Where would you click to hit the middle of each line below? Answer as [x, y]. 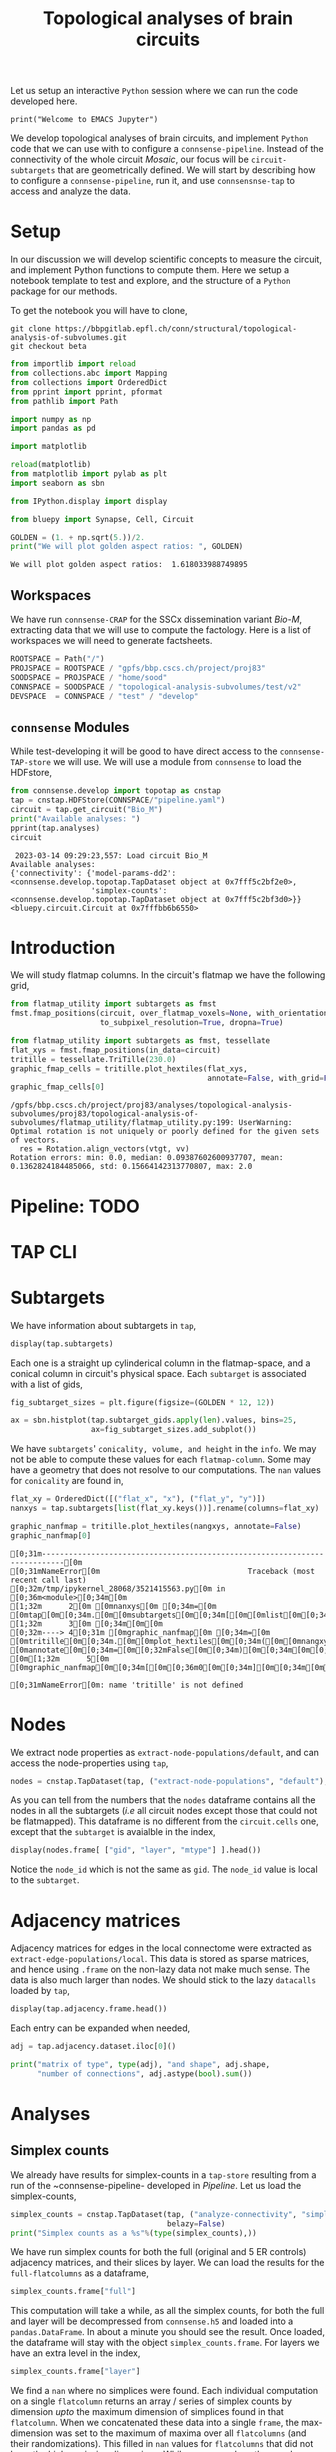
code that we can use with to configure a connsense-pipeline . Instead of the [167, 149]
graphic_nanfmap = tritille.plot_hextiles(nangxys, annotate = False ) [156, 1526]
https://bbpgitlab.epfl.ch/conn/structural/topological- [176, 329]
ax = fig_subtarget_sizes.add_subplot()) [173, 1430]
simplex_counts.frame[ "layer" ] [75, 2372]
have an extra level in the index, [75, 2353]
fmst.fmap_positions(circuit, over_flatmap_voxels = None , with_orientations [171, 1013]
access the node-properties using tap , [89, 1763]
